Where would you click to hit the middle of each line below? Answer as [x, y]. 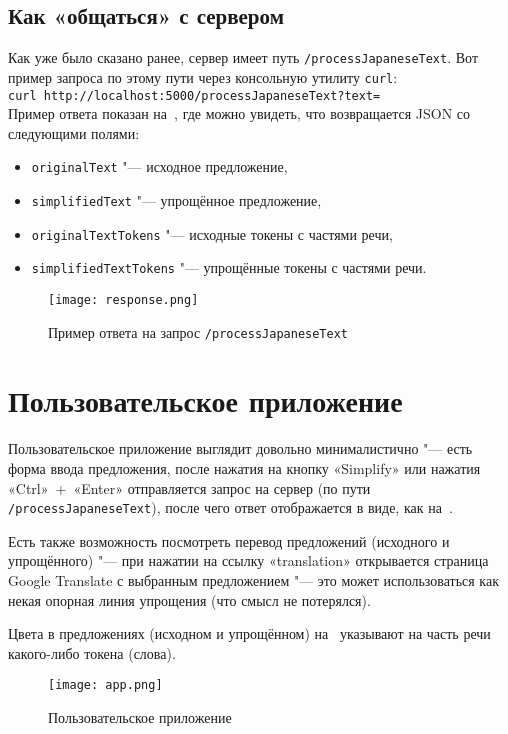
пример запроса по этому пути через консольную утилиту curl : [203, 76]
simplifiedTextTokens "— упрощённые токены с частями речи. [229, 267]
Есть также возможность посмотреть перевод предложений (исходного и [229, 540]
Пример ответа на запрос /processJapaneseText [198, 331]
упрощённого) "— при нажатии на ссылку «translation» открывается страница [248, 560]
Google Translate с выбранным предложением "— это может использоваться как [253, 580]
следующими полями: [74, 132]
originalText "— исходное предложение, [159, 166]
